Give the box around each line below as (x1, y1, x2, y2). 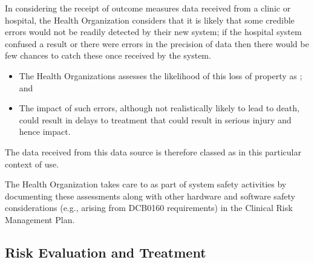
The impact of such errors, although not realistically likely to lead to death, (19, 102, 299, 114)
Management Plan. (5, 213, 75, 226)
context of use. (5, 157, 59, 170)
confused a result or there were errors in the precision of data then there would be (5, 37, 309, 50)
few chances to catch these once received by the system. (5, 49, 211, 62)
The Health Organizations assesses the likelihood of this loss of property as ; (19, 69, 303, 82)
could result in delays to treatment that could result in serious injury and (19, 113, 292, 126)
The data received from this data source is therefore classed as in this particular (5, 145, 301, 158)
